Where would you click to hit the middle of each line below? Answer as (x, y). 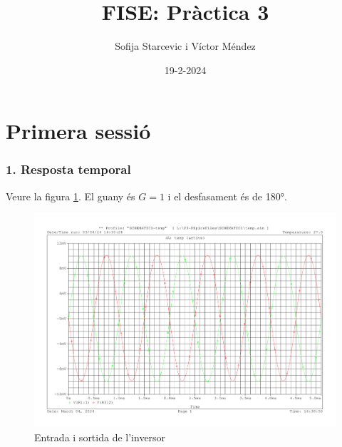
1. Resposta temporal (68, 169)
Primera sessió (78, 131)
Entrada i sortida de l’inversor (100, 437)
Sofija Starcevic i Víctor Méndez (185, 46)
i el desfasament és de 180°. (227, 196)
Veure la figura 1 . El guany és (71, 196)
